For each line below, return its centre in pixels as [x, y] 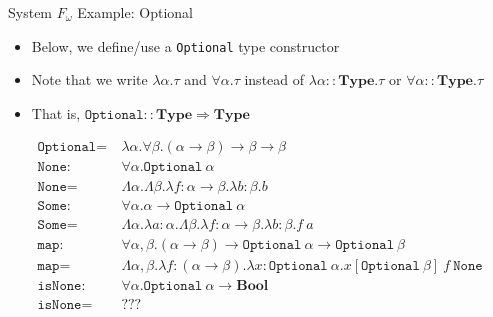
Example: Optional [135, 12]
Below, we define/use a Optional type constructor [185, 45]
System [30, 12]
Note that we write [89, 79]
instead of [274, 79]
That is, [56, 112]
